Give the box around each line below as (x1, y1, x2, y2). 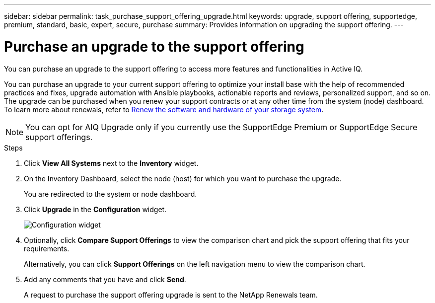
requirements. (24, 244, 70, 253)
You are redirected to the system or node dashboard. (24, 189, 197, 198)
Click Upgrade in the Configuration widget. (24, 205, 167, 214)
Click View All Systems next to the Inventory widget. (24, 158, 199, 167)
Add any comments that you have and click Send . (24, 275, 186, 284)
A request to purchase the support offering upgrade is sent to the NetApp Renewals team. (24, 290, 318, 299)
